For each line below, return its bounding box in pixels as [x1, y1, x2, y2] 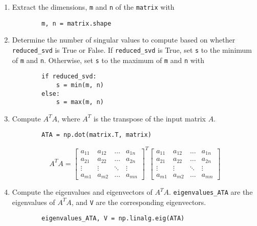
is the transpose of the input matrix [93, 113, 206, 124]
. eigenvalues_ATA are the [168, 187, 253, 197]
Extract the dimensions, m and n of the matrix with [12, 2, 175, 12]
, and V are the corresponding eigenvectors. [71, 196, 206, 207]
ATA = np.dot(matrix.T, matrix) [41, 131, 152, 139]
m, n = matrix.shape [41, 19, 112, 27]
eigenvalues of [12, 196, 55, 207]
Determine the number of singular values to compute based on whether [12, 34, 235, 45]
